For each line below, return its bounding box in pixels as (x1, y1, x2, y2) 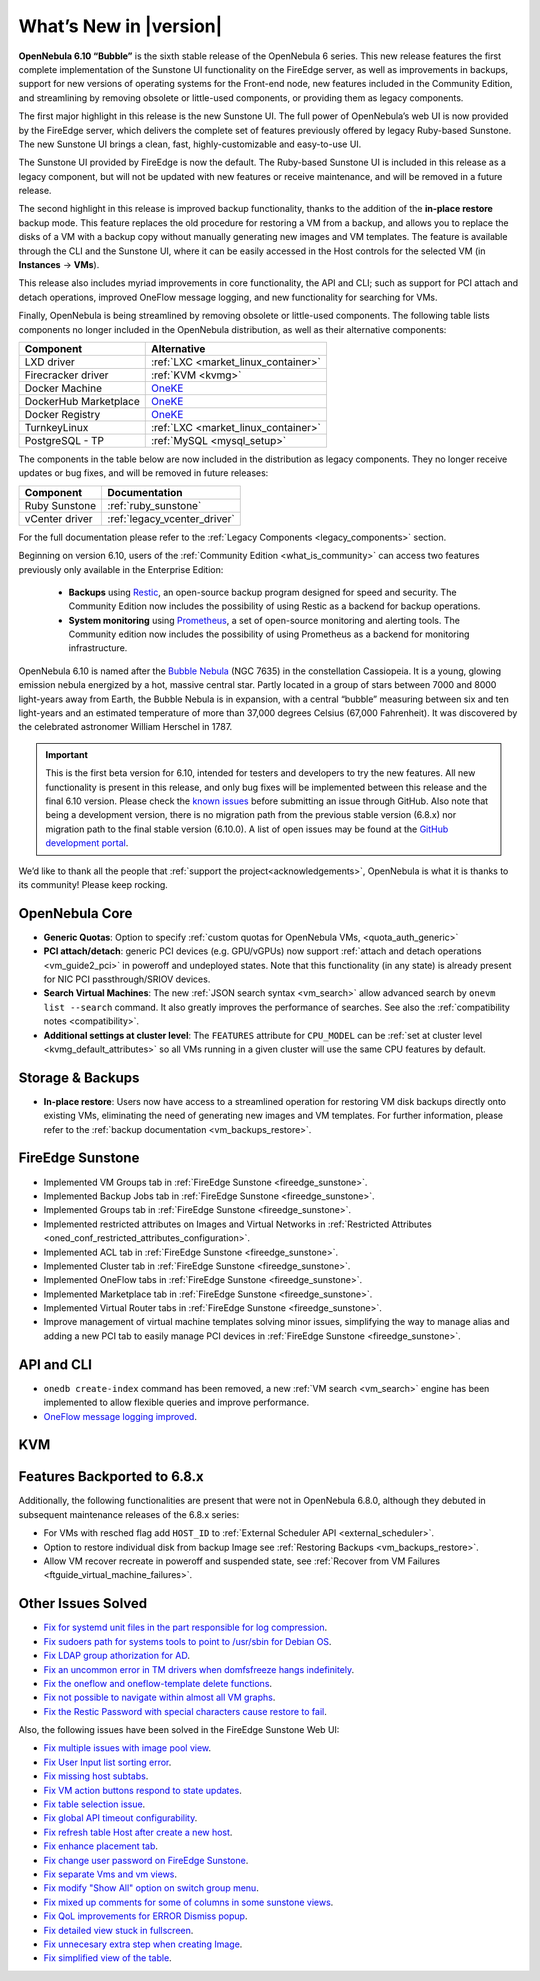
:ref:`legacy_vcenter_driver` (107, 511, 235, 525)
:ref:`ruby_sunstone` (107, 498, 202, 512)
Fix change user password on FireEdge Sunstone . (43, 1854, 249, 1866)
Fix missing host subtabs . (43, 1770, 149, 1782)
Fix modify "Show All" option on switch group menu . (43, 1882, 259, 1894)
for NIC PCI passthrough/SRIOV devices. (43, 973, 211, 985)
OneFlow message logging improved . (43, 1410, 197, 1422)
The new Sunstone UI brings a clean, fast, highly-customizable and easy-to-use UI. (18, 138, 362, 150)
